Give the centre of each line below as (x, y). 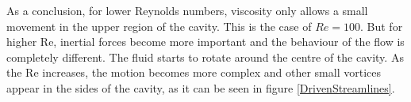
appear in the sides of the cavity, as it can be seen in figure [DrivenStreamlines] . (201, 87)
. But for (382, 26)
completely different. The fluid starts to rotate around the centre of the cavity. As (205, 57)
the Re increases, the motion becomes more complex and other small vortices (194, 72)
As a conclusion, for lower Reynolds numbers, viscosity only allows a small (187, 10)
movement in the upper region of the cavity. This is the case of (159, 26)
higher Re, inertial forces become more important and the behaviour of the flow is (205, 42)
